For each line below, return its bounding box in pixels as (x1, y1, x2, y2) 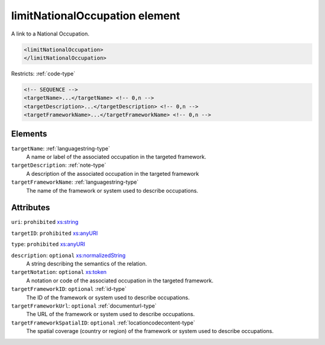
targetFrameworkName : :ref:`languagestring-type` (11, 178, 139, 186)
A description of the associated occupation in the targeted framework (26, 170, 199, 177)
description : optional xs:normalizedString (11, 252, 126, 259)
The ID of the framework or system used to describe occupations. (26, 294, 190, 301)
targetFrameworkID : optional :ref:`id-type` (11, 285, 126, 293)
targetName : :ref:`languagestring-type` (11, 145, 111, 152)
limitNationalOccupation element (11, 9, 181, 22)
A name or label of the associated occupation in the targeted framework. (26, 153, 206, 160)
